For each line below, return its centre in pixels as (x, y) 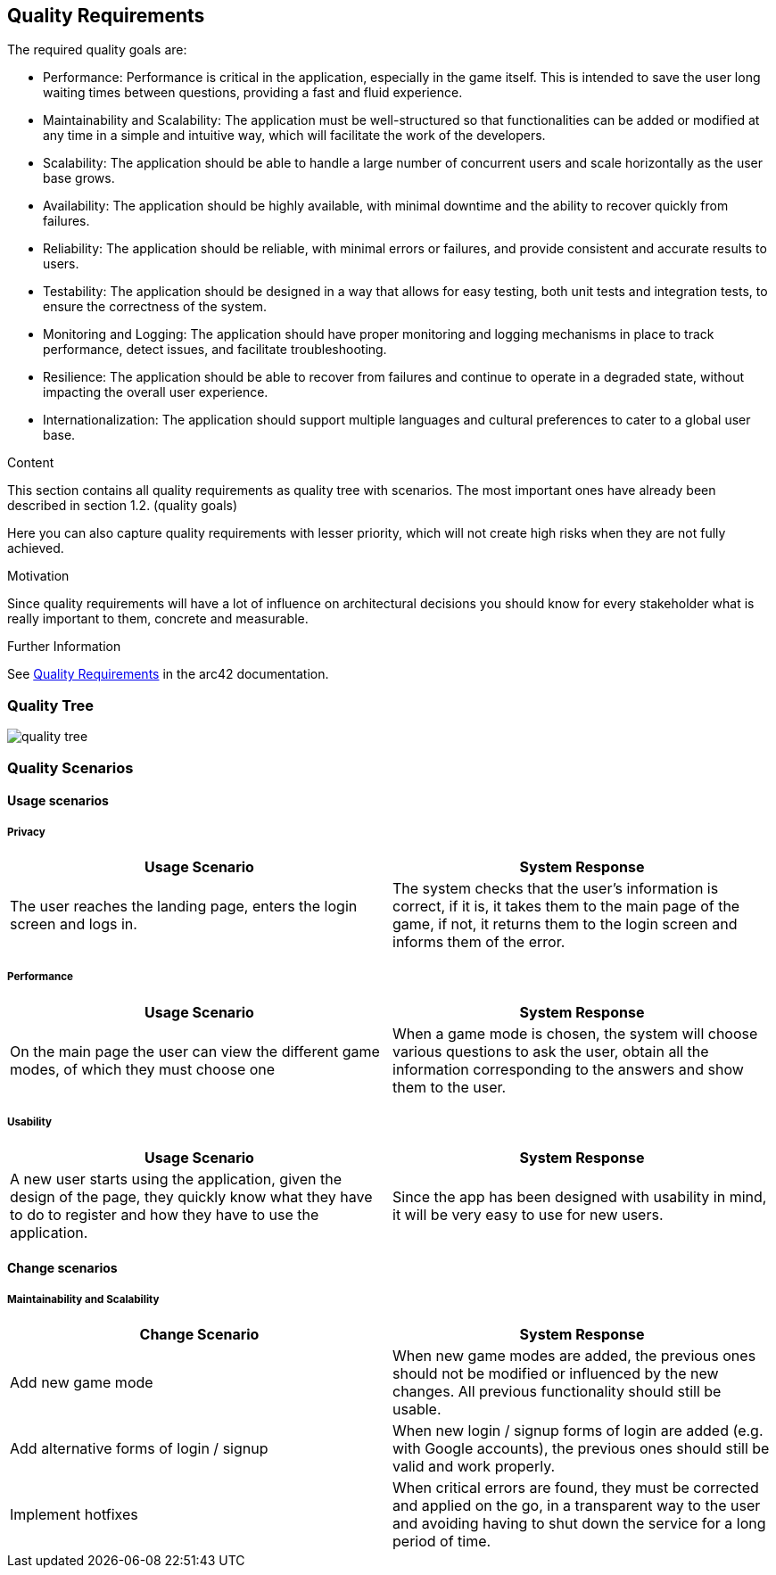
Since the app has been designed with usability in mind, (580, 1196)
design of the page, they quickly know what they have (191, 1196)
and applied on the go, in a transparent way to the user (577, 1505)
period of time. (442, 1541)
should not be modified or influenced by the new (556, 1373)
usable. (417, 1409)
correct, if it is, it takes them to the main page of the (566, 906)
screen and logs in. (74, 924)
